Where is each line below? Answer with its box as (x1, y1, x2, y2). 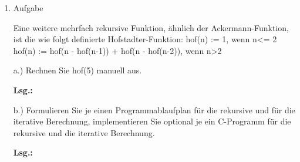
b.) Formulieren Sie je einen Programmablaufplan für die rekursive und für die (13, 103, 295, 116)
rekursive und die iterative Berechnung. (13, 126, 155, 139)
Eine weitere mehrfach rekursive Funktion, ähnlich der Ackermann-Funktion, (13, 21, 289, 33)
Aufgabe (13, 2, 43, 14)
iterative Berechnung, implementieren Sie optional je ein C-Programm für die (13, 115, 291, 127)
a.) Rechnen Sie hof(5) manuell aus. (13, 64, 142, 76)
